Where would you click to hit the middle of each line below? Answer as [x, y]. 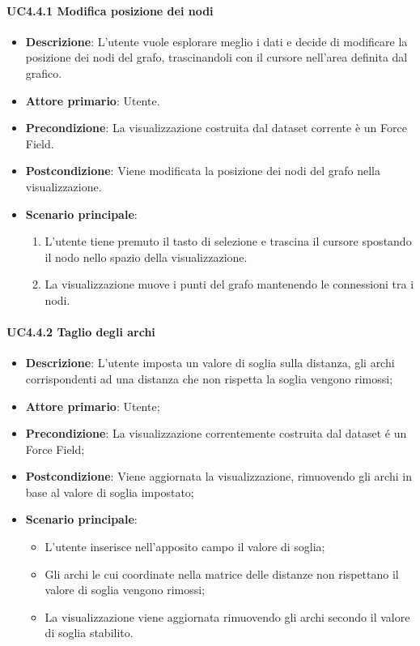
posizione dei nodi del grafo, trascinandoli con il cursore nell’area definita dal [216, 57]
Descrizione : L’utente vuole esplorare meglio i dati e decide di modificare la [216, 41]
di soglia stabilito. [89, 633]
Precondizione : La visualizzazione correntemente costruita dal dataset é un [216, 433]
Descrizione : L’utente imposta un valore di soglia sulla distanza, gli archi [210, 363]
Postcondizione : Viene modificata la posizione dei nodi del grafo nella [203, 171]
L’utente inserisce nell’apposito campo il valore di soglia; [185, 547]
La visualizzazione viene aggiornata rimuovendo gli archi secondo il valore [227, 616]
